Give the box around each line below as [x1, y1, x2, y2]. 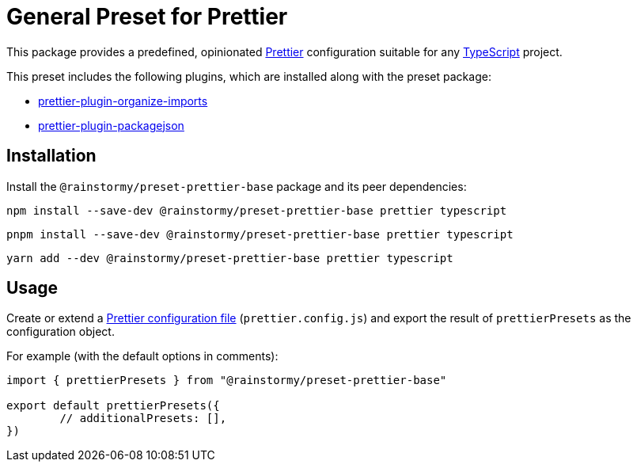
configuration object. [6, 325, 115, 339]
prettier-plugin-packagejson [38, 118, 184, 132]
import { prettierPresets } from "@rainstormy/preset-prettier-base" [6, 374, 447, 387]
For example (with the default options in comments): [6, 349, 279, 363]
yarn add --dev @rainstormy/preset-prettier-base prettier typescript [6, 251, 453, 264]
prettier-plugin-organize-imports [38, 93, 208, 108]
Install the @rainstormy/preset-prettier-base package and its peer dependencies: [6, 179, 467, 193]
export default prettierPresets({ [6, 399, 220, 413]
